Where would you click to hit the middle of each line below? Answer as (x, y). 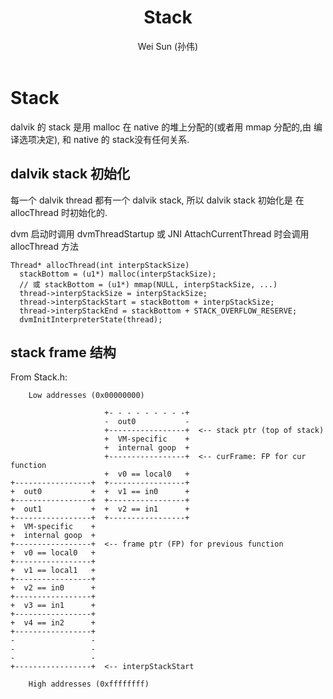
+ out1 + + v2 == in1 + (100, 509)
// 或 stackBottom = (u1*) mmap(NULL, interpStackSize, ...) (148, 284)
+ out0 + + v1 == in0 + (100, 492)
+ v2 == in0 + (53, 588)
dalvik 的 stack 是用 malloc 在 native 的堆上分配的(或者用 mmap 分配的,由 (161, 127)
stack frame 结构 (63, 352)
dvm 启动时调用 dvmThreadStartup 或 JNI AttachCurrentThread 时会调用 (160, 233)
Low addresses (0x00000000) (86, 396)
